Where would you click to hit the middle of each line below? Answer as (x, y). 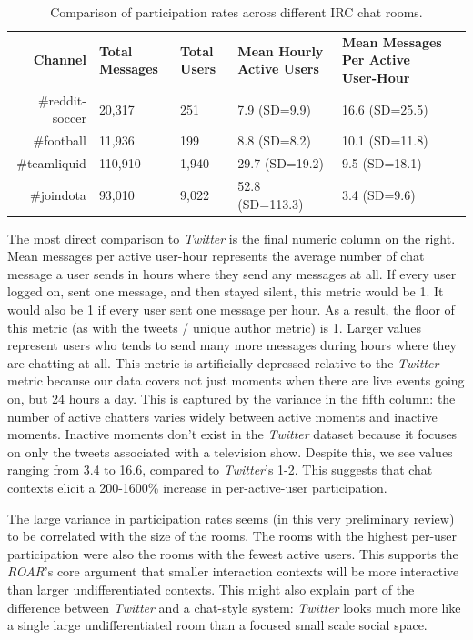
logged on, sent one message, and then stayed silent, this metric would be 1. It (226, 291)
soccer (69, 118)
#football (60, 140)
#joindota (58, 194)
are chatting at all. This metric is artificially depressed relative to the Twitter (223, 362)
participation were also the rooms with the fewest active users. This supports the (233, 553)
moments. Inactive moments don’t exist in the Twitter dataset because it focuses (232, 434)
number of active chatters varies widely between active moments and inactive (222, 416)
